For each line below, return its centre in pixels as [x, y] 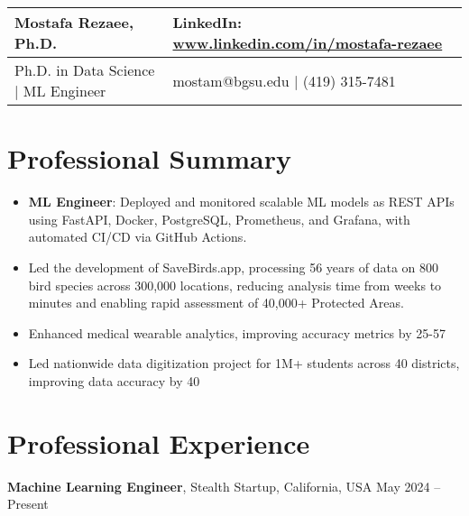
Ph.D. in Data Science [85, 70]
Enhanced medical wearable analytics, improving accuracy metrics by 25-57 [237, 332]
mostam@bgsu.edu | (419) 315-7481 [284, 80]
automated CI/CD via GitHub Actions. [138, 237]
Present [28, 504]
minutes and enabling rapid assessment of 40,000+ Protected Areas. [216, 303]
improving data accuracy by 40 [114, 380]
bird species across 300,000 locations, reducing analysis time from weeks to [235, 285]
